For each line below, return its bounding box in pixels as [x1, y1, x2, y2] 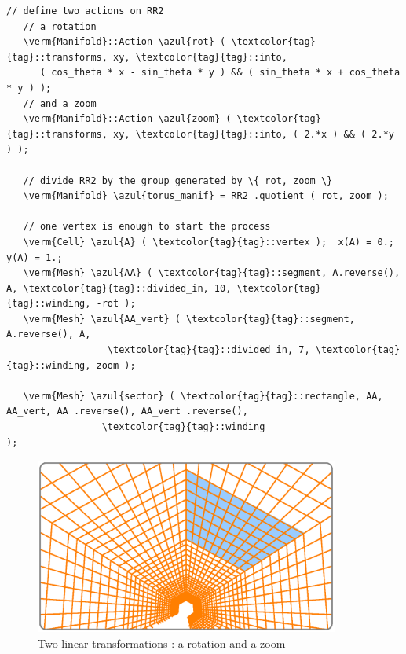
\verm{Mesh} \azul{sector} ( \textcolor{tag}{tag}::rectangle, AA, [23, 390, 383, 402]
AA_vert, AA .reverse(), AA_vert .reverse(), [6, 406, 248, 417]
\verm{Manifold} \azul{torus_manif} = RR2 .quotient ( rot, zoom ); [23, 190, 389, 202]
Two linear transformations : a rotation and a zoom [38, 634, 286, 651]
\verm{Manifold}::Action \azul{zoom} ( [23, 113, 232, 125]
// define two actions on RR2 [6, 6, 164, 17]
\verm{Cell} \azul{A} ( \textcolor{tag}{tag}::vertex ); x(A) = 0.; [23, 236, 394, 248]
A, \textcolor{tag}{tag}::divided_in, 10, [6, 282, 232, 294]
